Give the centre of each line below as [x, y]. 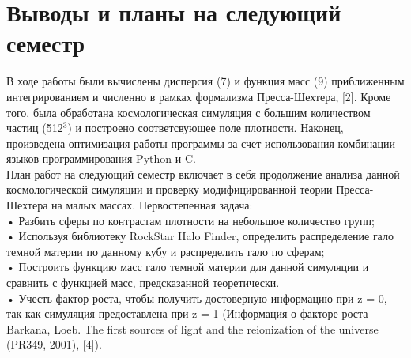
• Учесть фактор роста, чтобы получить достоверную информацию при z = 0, [197, 298]
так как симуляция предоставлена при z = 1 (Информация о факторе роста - [191, 313]
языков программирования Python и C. [101, 158]
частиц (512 [35, 128]
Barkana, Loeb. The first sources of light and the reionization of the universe [192, 328]
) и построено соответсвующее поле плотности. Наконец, [205, 128]
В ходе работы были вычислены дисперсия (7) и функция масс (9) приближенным [205, 81]
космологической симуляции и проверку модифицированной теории [170, 189]
